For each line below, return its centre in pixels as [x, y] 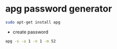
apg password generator [59, 9]
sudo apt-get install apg [33, 22]
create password [30, 32]
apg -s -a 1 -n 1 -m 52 [31, 41]
